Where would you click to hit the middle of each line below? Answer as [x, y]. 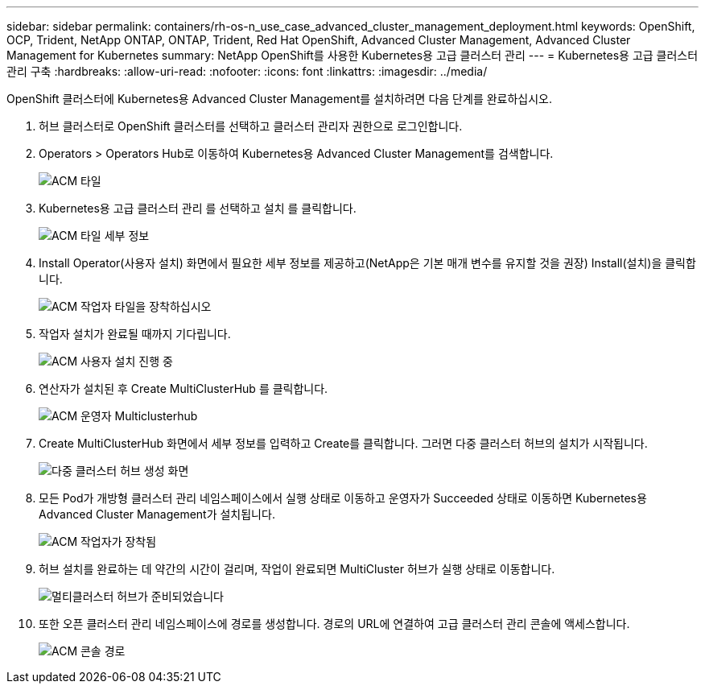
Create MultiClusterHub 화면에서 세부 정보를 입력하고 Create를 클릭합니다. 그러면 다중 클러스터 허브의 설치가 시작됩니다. [343, 443]
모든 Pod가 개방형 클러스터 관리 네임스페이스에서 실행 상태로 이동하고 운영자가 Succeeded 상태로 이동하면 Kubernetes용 [343, 498]
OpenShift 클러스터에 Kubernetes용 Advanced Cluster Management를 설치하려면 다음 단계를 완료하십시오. [280, 99]
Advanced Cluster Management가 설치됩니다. [157, 514]
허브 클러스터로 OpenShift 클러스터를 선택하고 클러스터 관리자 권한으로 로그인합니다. [251, 126]
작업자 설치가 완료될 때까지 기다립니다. [135, 334]
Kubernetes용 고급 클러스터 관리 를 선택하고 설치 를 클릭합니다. [198, 208]
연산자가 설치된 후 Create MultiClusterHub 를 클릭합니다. [183, 388]
